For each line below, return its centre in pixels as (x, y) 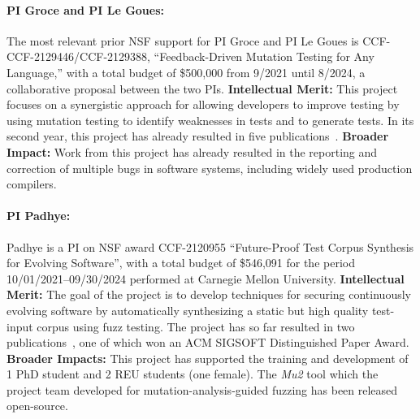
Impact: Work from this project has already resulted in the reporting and (192, 151)
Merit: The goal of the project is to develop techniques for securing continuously (209, 294)
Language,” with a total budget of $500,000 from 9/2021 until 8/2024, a (186, 72)
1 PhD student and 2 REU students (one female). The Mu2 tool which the (193, 374)
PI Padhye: (39, 216)
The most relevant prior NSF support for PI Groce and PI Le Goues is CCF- (199, 40)
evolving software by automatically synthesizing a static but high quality (188, 310)
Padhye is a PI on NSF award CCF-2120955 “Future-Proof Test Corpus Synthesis (210, 246)
